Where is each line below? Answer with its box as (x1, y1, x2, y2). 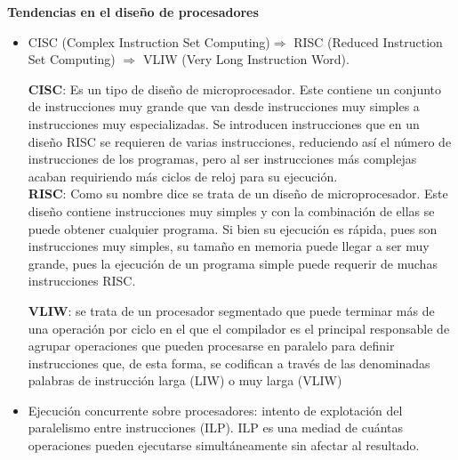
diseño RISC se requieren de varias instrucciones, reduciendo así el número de (28, 132, 452, 150)
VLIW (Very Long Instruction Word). (142, 50, 350, 69)
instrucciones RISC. (28, 271, 136, 290)
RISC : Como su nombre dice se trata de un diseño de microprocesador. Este (28, 184, 448, 203)
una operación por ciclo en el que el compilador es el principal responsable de (28, 319, 450, 337)
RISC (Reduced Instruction (293, 32, 443, 51)
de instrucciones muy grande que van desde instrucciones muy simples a (28, 97, 420, 116)
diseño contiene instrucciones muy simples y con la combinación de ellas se (28, 201, 435, 220)
